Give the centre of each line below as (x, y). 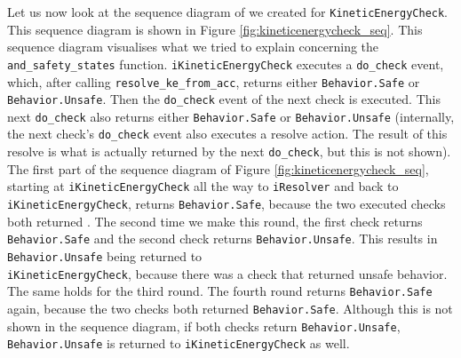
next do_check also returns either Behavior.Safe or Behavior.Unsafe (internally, (231, 116)
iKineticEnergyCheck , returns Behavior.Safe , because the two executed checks (227, 204)
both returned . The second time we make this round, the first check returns (215, 221)
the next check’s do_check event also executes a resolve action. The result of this (227, 134)
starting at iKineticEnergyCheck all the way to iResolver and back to (203, 186)
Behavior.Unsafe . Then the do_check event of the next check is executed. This (224, 99)
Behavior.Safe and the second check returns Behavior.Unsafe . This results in (223, 239)
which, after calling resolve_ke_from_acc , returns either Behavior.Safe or (214, 81)
